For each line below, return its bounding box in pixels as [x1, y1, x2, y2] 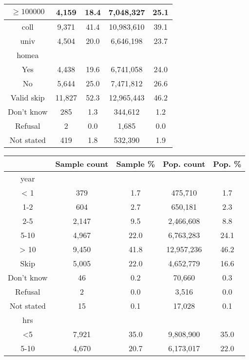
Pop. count [163, 158, 206, 169]
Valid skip [10, 92, 45, 103]
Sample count [55, 158, 109, 169]
